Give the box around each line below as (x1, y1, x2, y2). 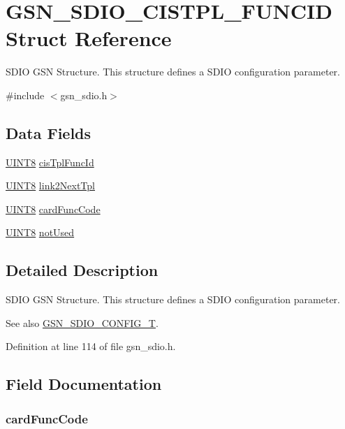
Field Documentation (6, 373, 162, 395)
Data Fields (6, 122, 91, 143)
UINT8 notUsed (6, 225, 75, 240)
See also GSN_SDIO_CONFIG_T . (6, 315, 159, 330)
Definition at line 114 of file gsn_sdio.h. (6, 339, 176, 354)
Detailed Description (6, 259, 159, 281)
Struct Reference (6, 24, 172, 52)
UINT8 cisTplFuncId (6, 154, 94, 169)
